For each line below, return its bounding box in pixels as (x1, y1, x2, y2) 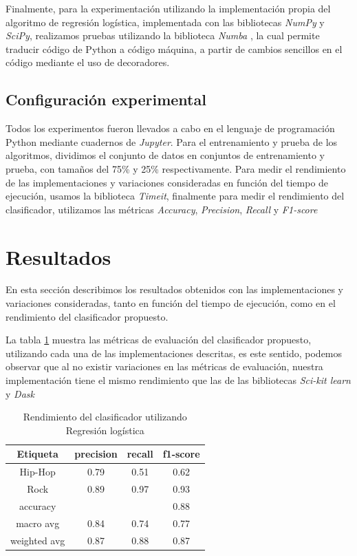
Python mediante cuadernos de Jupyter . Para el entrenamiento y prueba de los (6, 134, 338, 149)
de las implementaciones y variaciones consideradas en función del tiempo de (6, 175, 329, 189)
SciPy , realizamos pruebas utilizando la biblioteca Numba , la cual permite (6, 28, 320, 43)
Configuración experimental (6, 89, 206, 110)
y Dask (6, 386, 34, 400)
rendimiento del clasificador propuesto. (6, 309, 169, 323)
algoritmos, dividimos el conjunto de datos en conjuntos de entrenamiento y (6, 148, 325, 162)
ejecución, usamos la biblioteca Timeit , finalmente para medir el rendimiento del (6, 189, 345, 203)
